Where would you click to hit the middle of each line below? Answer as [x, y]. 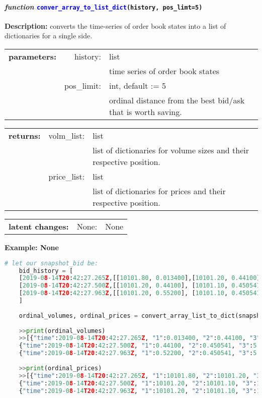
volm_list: [67, 136]
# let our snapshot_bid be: [52, 263]
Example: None [32, 247]
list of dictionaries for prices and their [159, 191]
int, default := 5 [138, 86]
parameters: [32, 56]
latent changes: [39, 226]
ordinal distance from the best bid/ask [177, 100]
